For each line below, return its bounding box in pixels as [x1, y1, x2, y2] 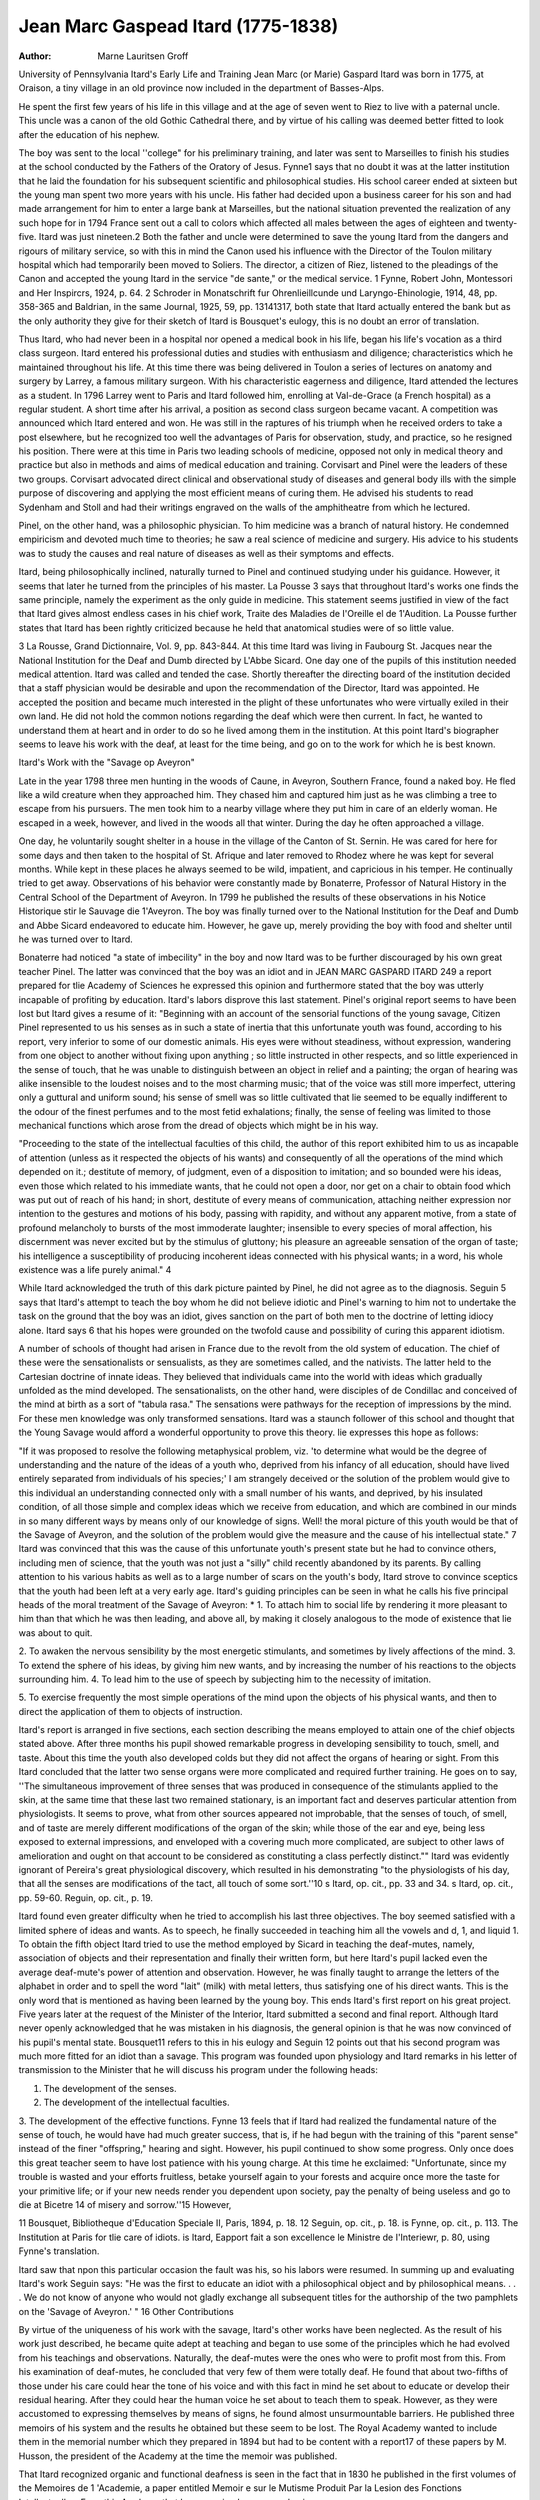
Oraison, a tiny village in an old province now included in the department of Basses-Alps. [18, 82, 385, 94]
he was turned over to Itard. [18, 933, 134, 945]
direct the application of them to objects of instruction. [18, 1705, 244, 1717]
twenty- [485, 216, 518, 229]
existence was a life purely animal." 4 [18, 1263, 172, 1275]
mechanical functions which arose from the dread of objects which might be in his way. [18, 1120, 379, 1132]
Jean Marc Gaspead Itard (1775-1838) [18, 15, 339, 37]
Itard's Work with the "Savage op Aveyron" [18, 756, 195, 769]
